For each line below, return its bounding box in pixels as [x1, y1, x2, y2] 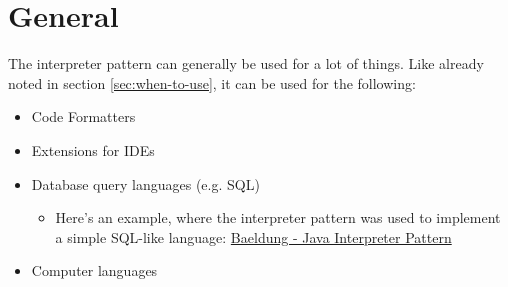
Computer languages [31, 260, 158, 281]
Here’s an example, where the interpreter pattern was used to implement [55, 207, 501, 228]
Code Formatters [31, 106, 136, 127]
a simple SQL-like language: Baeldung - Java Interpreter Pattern [55, 226, 452, 247]
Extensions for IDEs [31, 139, 155, 160]
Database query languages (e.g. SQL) [31, 173, 260, 194]
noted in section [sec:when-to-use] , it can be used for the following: [8, 72, 416, 93]
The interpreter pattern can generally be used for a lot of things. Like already [8, 53, 484, 74]
